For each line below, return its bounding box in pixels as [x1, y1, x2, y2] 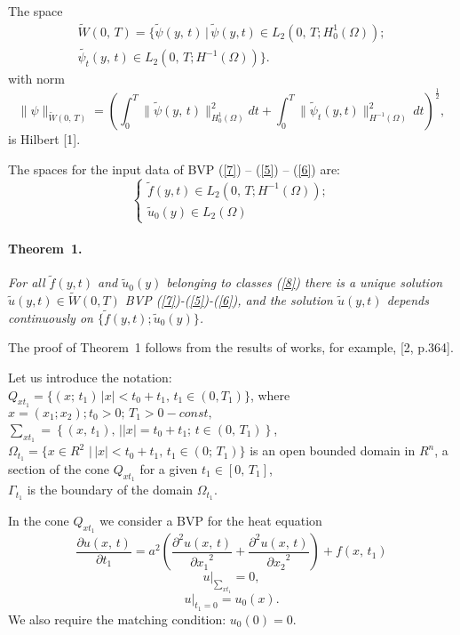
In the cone [8, 510, 69, 529]
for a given [139, 459, 198, 478]
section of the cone [8, 459, 110, 478]
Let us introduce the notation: [8, 368, 172, 387]
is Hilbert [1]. [8, 130, 81, 149]
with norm [8, 69, 65, 88]
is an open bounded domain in [250, 441, 416, 460]
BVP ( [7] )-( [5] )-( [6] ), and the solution [124, 291, 333, 309]
